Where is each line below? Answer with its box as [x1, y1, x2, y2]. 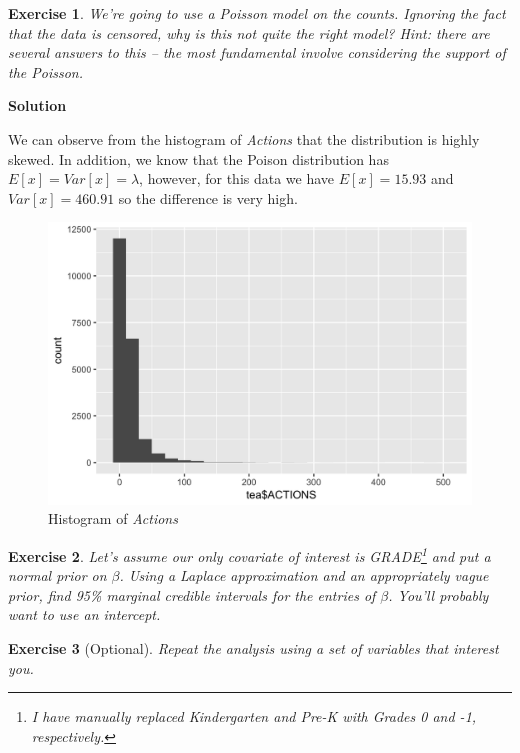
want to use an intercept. [8, 604, 161, 625]
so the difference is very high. [118, 187, 298, 208]
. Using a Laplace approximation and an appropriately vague [119, 565, 489, 586]
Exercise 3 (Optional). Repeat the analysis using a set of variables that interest [8, 637, 499, 658]
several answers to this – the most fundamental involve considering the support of [8, 42, 506, 63]
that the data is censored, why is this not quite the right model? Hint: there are [8, 22, 490, 43]
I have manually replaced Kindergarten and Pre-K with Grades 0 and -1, [31, 706, 477, 727]
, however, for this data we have [139, 168, 335, 189]
